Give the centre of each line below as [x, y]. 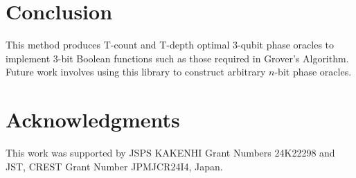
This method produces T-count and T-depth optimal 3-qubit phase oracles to [170, 45]
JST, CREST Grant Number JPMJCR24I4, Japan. [114, 166]
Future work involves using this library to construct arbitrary [136, 72]
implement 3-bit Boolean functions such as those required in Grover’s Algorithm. [177, 58]
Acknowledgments [93, 119]
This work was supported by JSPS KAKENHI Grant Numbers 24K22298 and [170, 153]
